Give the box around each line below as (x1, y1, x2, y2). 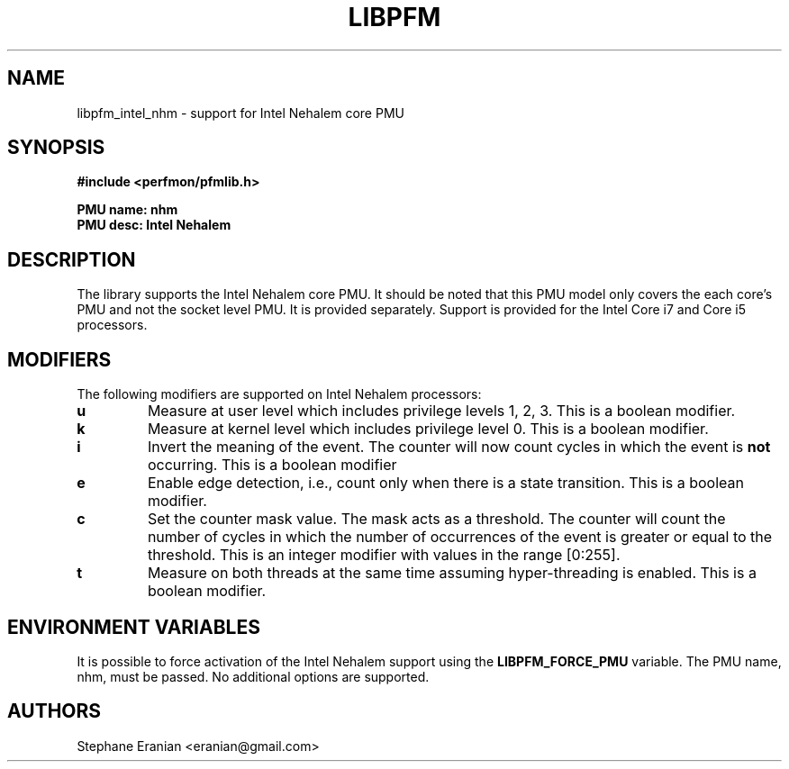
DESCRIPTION (7, 248, 136, 271)
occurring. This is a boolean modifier (147, 456, 397, 475)
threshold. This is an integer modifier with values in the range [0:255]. (147, 546, 621, 565)
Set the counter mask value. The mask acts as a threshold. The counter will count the (147, 510, 726, 529)
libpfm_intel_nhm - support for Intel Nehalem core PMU (77, 104, 404, 121)
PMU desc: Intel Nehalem (77, 217, 231, 233)
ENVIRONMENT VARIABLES (7, 615, 260, 638)
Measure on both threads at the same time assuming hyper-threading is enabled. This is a (147, 564, 757, 583)
